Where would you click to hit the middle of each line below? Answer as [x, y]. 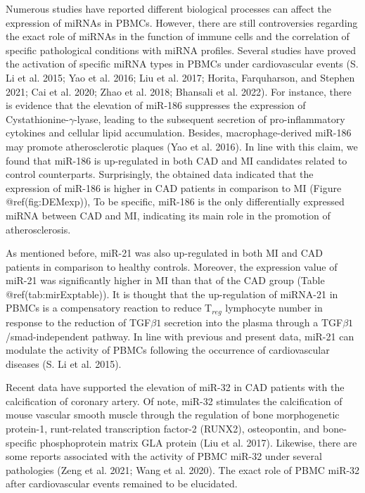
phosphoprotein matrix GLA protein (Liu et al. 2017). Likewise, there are [198, 442]
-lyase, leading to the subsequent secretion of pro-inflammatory [210, 119]
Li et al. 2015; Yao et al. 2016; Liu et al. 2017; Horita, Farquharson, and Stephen [180, 77]
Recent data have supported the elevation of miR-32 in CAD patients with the [175, 387]
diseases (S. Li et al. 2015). [64, 363]
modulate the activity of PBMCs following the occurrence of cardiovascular [168, 350]
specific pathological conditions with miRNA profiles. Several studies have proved [181, 50]
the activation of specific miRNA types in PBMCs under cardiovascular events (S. [182, 64]
